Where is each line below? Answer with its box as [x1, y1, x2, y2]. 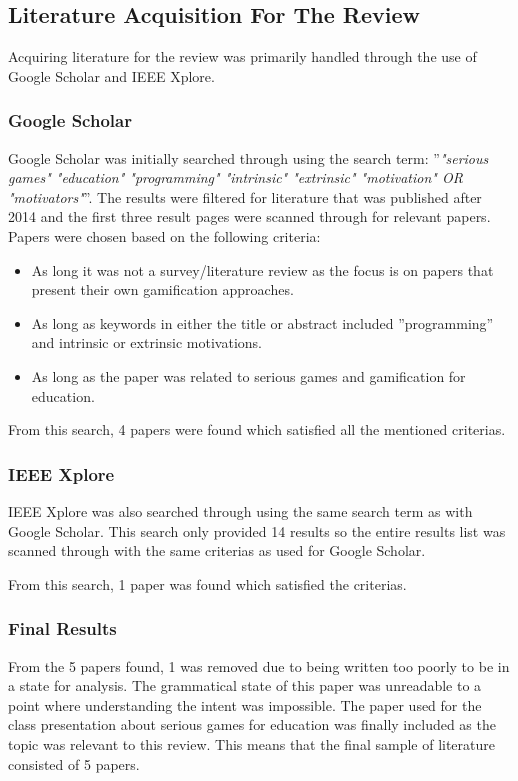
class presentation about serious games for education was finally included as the [8, 714, 496, 735]
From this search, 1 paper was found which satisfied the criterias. [8, 573, 407, 594]
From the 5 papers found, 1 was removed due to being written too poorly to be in [8, 655, 510, 676]
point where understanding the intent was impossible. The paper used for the [8, 694, 482, 715]
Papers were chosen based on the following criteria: [8, 225, 321, 246]
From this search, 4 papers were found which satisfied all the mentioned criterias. [8, 419, 506, 440]
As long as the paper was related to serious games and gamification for [31, 365, 466, 386]
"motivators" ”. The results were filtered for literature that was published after [8, 186, 482, 207]
